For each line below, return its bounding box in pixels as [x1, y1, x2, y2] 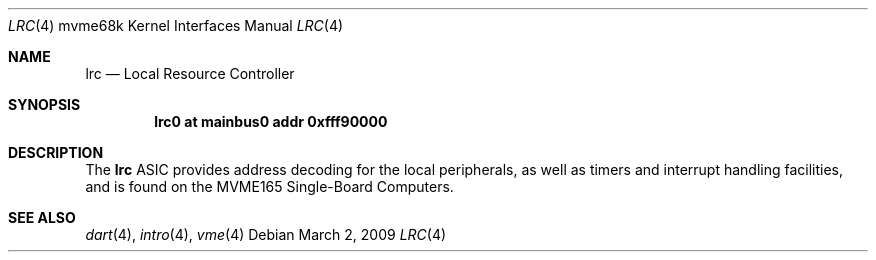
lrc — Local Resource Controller [85, 65, 295, 82]
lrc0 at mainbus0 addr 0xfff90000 [154, 113, 388, 130]
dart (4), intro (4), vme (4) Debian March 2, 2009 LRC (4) [85, 226, 447, 243]
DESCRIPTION [8, 144, 104, 161]
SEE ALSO [8, 209, 76, 226]
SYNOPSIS [8, 96, 81, 113]
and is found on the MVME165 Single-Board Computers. [85, 178, 454, 195]
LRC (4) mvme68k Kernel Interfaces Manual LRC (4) [8, 17, 344, 34]
